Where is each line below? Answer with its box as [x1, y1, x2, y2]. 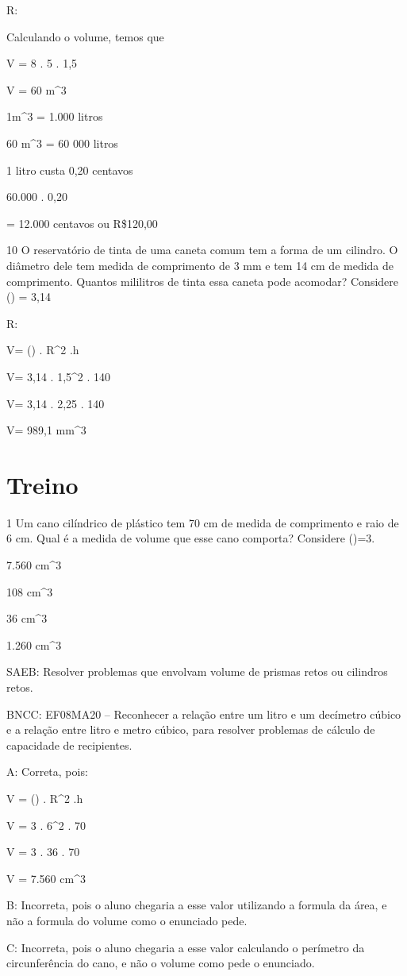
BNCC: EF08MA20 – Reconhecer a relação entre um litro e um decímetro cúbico [6, 705, 401, 722]
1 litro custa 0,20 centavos [6, 161, 133, 178]
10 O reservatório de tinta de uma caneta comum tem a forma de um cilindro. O [6, 241, 398, 258]
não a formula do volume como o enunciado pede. [6, 912, 248, 928]
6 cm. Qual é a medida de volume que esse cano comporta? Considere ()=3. [6, 530, 375, 546]
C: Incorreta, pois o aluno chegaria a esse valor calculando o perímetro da [6, 939, 365, 955]
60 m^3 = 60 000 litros [6, 134, 118, 151]
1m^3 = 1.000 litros [6, 108, 103, 125]
